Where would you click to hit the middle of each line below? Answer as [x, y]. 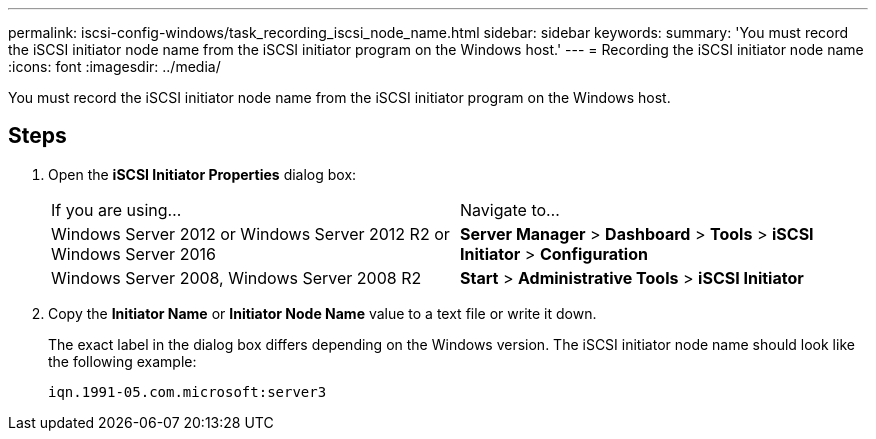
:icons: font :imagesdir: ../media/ [114, 66]
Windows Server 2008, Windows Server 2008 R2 [236, 277]
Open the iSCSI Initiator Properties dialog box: [202, 174]
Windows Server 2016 [133, 253]
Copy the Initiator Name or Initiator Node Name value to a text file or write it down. [322, 313]
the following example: [122, 361]
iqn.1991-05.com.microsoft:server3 [187, 391]
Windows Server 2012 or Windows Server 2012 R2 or [250, 233]
